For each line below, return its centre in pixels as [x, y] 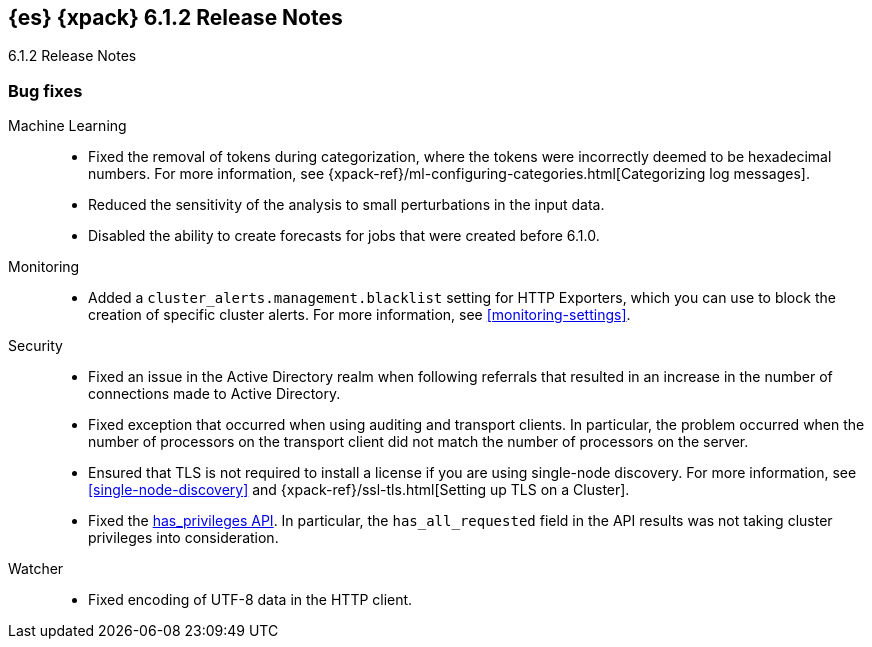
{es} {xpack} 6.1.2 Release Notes [175, 17]
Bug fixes [45, 90]
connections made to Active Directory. [214, 394]
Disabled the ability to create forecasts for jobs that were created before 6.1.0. [344, 236]
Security [35, 346]
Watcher [36, 569]
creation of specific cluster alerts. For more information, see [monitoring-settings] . [359, 315]
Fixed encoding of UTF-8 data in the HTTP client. [250, 600]
